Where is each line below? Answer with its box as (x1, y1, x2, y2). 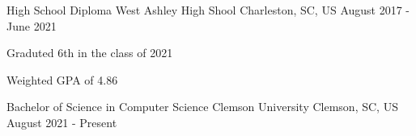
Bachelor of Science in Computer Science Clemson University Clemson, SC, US (6, 98, 398, 115)
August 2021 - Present (6, 113, 117, 130)
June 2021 (6, 17, 57, 34)
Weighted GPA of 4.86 (6, 71, 118, 88)
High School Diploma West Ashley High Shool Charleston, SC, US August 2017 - (6, 2, 410, 18)
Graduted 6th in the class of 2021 (6, 44, 173, 61)
